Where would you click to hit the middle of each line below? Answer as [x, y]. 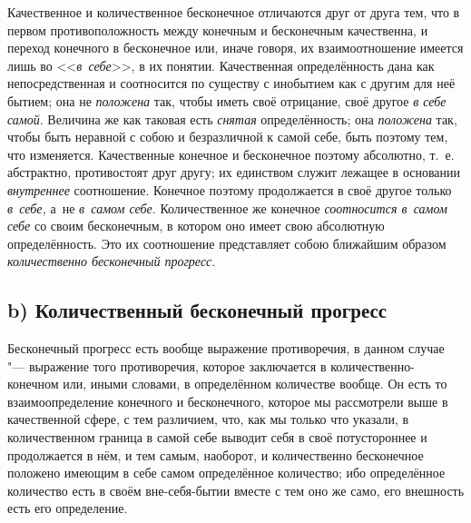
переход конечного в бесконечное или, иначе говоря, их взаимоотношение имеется [235, 48]
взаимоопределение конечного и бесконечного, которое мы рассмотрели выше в [228, 401]
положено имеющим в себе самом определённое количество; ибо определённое [226, 473]
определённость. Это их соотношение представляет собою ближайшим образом [227, 243]
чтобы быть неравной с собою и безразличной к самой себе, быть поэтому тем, [228, 137]
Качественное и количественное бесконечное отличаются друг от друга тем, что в [234, 12]
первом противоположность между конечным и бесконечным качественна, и [218, 30]
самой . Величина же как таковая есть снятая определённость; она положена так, [232, 118]
